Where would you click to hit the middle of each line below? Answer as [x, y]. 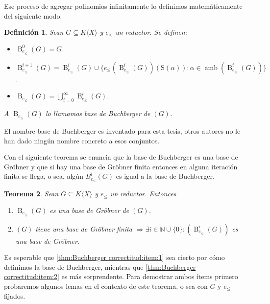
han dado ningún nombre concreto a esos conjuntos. [82, 140]
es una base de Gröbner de [89, 210]
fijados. [15, 295]
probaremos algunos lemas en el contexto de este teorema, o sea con [106, 286]
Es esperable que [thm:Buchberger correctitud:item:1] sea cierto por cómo [114, 257]
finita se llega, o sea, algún [44, 176]
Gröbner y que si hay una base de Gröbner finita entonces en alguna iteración [121, 166]
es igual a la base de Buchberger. [165, 176]
